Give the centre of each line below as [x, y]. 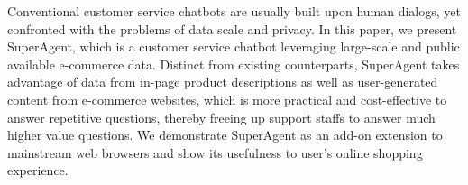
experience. [38, 170]
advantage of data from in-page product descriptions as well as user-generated [223, 82]
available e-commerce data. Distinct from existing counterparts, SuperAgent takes [234, 64]
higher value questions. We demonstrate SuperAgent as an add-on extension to [225, 135]
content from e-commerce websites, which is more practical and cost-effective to [227, 99]
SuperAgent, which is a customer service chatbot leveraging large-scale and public [234, 46]
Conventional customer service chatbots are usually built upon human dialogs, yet [234, 11]
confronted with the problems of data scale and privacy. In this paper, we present [232, 28]
